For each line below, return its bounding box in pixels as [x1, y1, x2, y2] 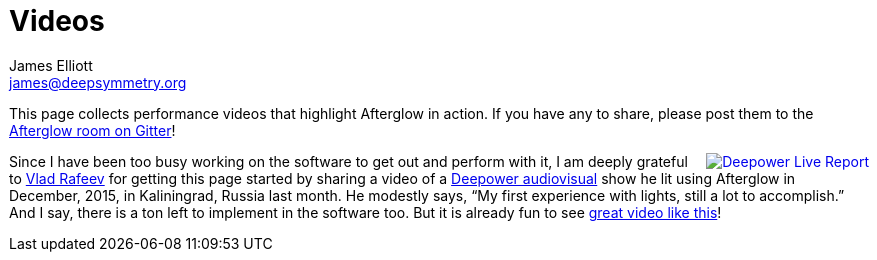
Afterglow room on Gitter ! [9, 121, 176, 139]
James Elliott [9, 56, 93, 74]
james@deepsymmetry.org [9, 73, 187, 91]
